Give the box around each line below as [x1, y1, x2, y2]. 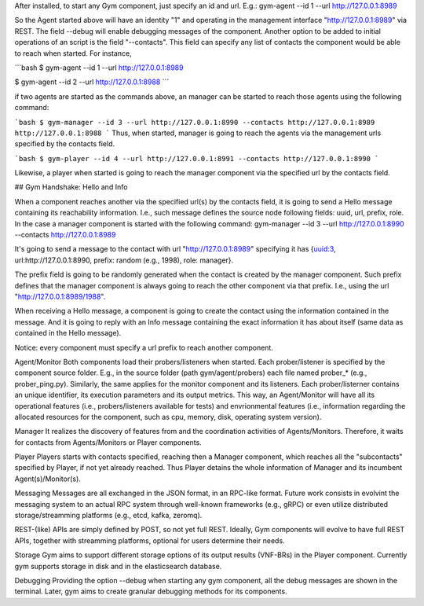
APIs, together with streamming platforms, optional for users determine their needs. [14, 535, 286, 545]
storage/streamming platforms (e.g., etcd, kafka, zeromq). [14, 511, 203, 520]
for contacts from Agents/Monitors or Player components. [14, 437, 202, 447]
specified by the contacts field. [14, 139, 115, 149]
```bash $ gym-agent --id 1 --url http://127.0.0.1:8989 [14, 63, 184, 72]
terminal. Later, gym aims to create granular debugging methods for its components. [14, 586, 287, 597]
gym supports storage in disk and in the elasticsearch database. [14, 561, 222, 571]
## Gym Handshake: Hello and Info [14, 182, 128, 192]
